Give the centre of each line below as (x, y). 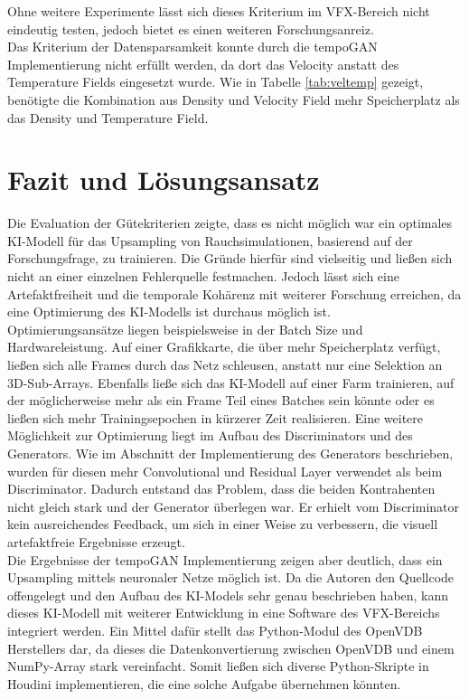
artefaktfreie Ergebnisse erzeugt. (96, 541)
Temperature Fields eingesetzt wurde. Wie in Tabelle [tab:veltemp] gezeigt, (216, 82)
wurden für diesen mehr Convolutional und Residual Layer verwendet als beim (225, 471)
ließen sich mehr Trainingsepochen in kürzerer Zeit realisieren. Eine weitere (215, 417)
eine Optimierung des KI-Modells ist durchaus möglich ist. (169, 312)
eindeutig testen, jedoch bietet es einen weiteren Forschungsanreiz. (191, 28)
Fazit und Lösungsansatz (164, 179)
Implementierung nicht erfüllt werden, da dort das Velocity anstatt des (203, 64)
